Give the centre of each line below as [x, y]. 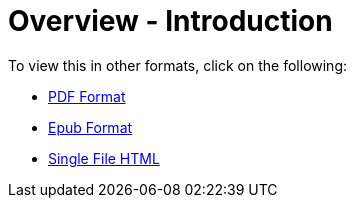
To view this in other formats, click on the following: [178, 65]
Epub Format [90, 127]
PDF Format [87, 96]
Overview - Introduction [170, 21]
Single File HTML [104, 158]
